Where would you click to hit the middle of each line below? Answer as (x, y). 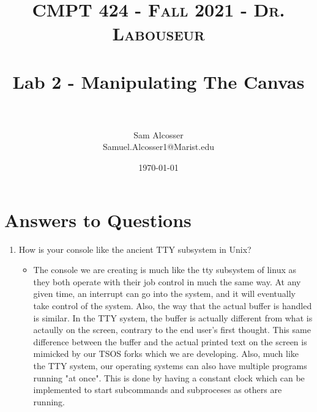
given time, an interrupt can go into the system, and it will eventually (164, 294)
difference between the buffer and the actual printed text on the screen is (170, 341)
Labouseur (158, 33)
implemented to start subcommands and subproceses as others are (158, 390)
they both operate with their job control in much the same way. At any (167, 281)
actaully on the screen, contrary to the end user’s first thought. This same (172, 330)
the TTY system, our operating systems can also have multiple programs (170, 365)
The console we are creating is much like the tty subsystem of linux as (165, 270)
